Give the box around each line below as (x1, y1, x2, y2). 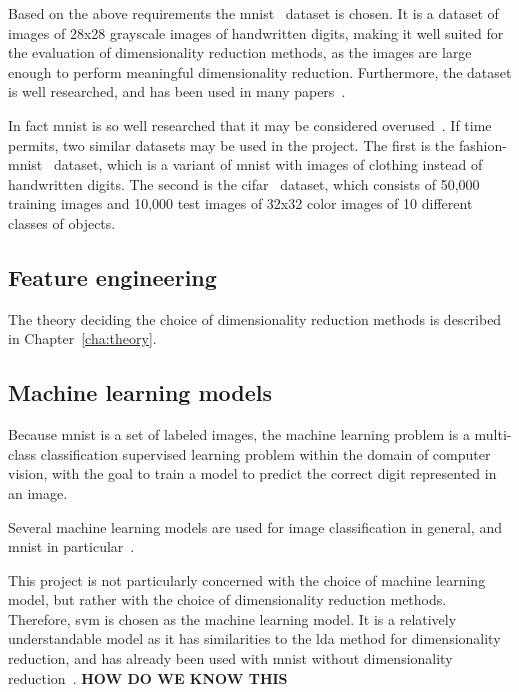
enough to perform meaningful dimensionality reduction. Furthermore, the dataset (8, 61, 512, 82)
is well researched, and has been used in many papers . (8, 81, 346, 102)
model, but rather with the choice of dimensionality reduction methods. (8, 589, 447, 610)
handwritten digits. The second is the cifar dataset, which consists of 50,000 (8, 173, 480, 194)
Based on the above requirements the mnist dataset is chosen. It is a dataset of (8, 3, 499, 23)
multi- (474, 424, 512, 445)
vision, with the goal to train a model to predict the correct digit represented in (8, 463, 497, 484)
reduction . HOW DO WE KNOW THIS (8, 667, 288, 688)
